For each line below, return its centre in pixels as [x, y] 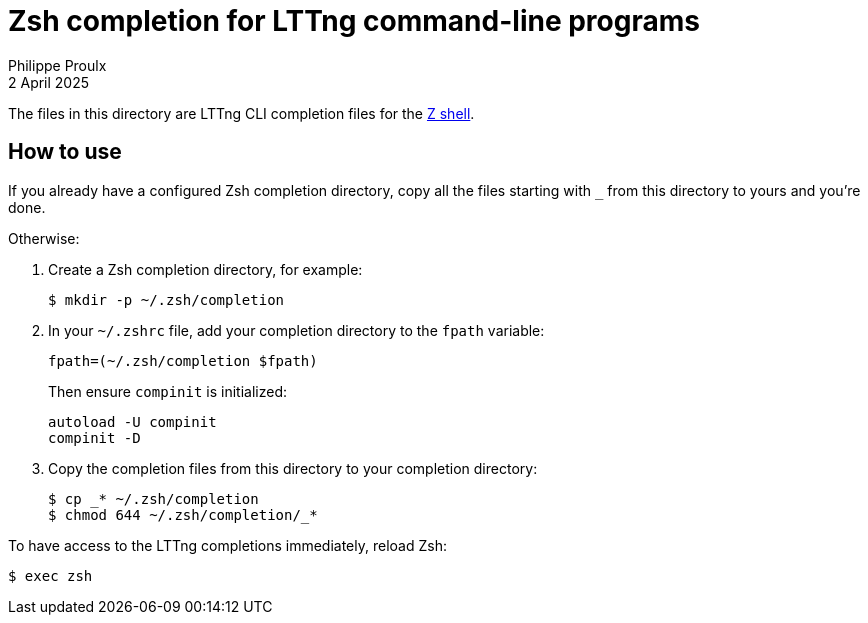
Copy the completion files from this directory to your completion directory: [293, 468]
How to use [65, 152]
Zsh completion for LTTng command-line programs [354, 21]
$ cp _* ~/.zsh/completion [153, 498]
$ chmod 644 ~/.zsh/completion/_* [183, 514]
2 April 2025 [49, 82]
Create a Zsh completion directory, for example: [205, 269]
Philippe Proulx [57, 65]
